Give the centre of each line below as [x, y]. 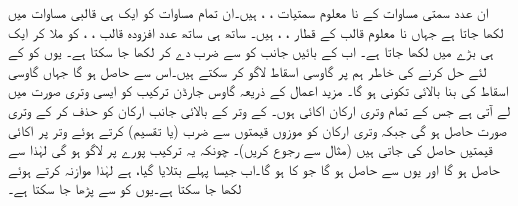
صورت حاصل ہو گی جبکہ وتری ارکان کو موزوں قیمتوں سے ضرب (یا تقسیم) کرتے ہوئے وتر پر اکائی [257, 129]
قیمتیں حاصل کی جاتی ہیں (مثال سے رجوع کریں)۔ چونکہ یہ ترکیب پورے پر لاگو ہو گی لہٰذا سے [250, 149]
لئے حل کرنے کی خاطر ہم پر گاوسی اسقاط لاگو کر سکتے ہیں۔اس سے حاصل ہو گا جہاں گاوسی [247, 70]
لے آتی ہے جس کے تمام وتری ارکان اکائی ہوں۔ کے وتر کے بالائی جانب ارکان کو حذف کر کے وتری [259, 109]
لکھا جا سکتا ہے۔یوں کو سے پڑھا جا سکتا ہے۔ [125, 188]
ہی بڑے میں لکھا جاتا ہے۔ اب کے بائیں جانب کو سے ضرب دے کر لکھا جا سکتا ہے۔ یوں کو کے [251, 51]
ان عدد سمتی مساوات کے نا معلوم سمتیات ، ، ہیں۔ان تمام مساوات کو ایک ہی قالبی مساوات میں [248, 12]
